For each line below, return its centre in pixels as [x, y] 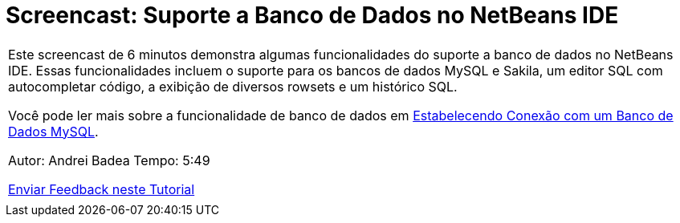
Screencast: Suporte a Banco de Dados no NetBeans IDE [312, 15]
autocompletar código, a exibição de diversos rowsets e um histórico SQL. [233, 86]
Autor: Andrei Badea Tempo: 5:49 [109, 160]
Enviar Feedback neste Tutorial [102, 189]
